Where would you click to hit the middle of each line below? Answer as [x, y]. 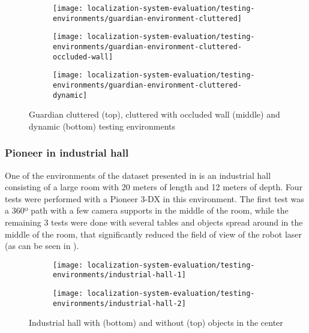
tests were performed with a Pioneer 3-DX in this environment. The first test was [154, 198]
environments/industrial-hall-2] [119, 303]
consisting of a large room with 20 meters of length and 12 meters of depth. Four [154, 187]
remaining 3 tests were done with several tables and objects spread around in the [154, 222]
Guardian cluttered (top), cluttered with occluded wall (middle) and [154, 114]
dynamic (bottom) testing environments [102, 126]
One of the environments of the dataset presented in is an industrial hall [138, 175]
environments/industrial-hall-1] [119, 275]
